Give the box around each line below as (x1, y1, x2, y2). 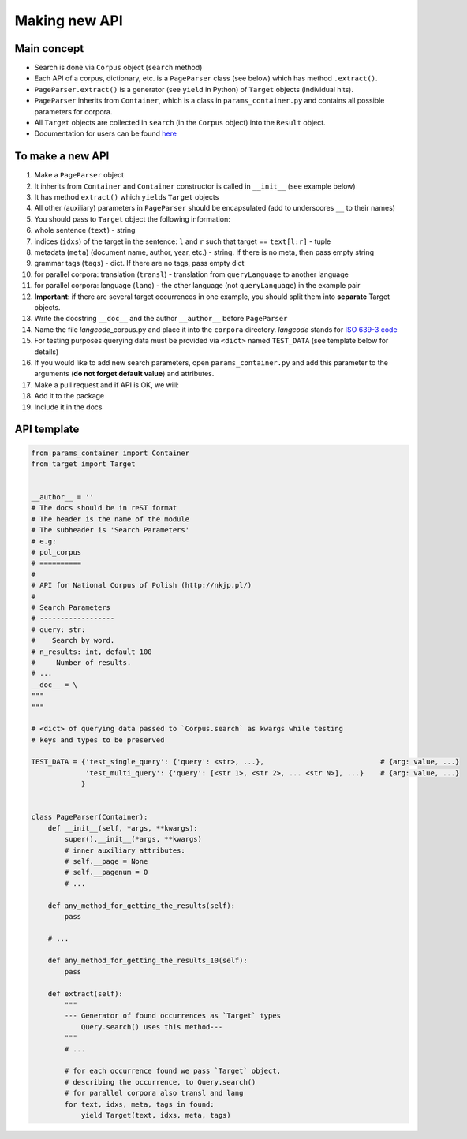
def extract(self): (47, 989, 124, 998)
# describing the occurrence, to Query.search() (64, 1077, 256, 1086)
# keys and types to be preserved (31, 735, 165, 745)
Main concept (14, 42, 84, 55)
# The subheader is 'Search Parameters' (31, 525, 189, 535)
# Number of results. (31, 658, 132, 667)
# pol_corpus (31, 548, 82, 557)
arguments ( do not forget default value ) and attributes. (34, 369, 215, 379)
